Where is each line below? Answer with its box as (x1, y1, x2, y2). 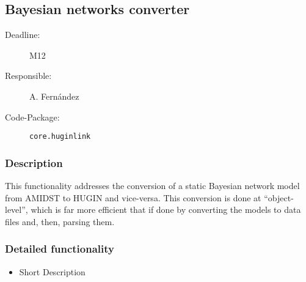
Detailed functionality (5, 241, 114, 256)
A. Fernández (29, 89, 79, 102)
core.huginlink (29, 132, 91, 141)
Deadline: (5, 28, 40, 41)
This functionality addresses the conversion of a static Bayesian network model (5, 179, 300, 192)
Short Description (19, 265, 86, 278)
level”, (5, 203, 28, 216)
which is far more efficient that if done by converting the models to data (31, 203, 301, 216)
